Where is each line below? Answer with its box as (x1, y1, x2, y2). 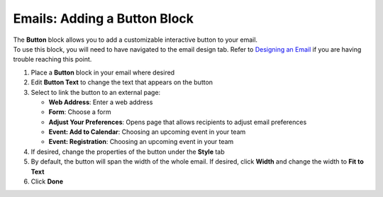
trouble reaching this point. (13, 55, 92, 64)
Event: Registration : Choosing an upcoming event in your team (48, 137, 234, 146)
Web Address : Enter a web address (48, 98, 153, 106)
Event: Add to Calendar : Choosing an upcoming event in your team (48, 128, 246, 136)
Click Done (30, 177, 64, 186)
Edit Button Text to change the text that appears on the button (30, 78, 213, 86)
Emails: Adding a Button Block (13, 11, 194, 26)
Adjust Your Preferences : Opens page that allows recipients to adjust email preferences (48, 118, 307, 126)
